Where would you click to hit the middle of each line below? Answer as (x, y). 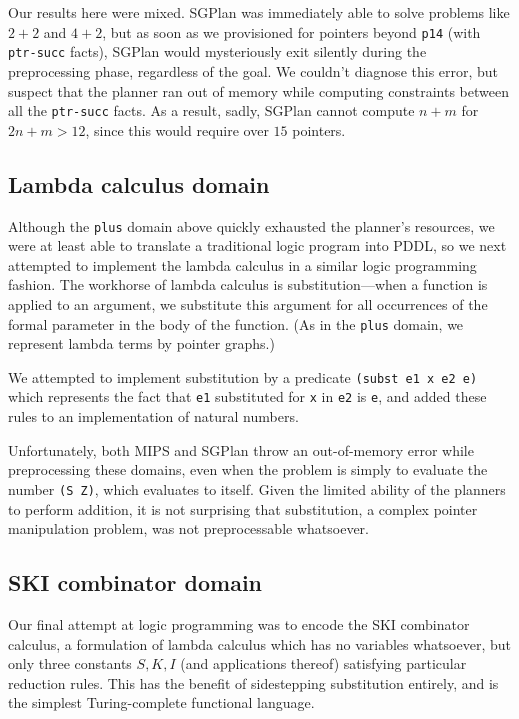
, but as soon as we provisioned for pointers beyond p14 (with (291, 31)
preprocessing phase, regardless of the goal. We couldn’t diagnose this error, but (253, 70)
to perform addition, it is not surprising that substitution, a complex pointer (243, 508)
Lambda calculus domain (139, 183)
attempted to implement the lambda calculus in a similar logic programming (242, 264)
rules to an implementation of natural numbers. (153, 416)
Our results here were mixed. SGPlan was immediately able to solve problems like (259, 12)
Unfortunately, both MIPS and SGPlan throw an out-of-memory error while (241, 449)
